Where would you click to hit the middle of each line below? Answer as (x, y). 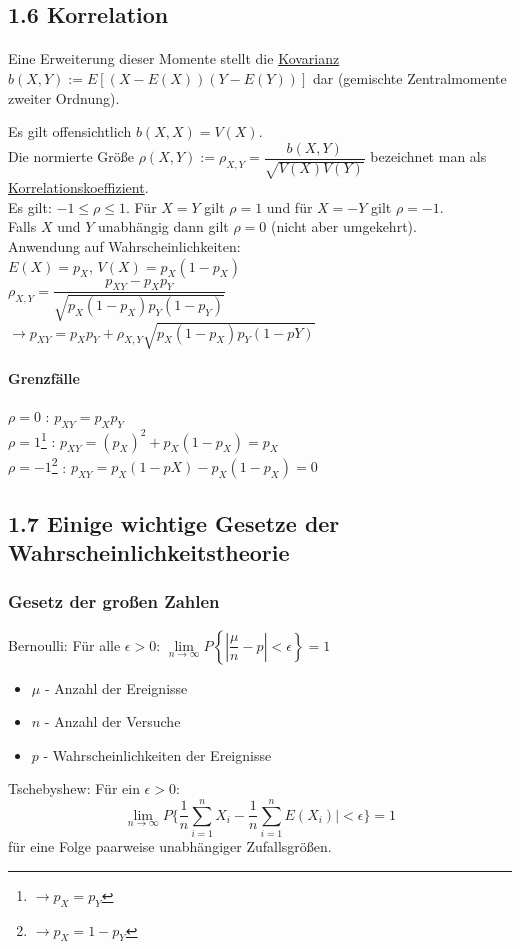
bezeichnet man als (428, 156)
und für (289, 206)
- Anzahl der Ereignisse (116, 687)
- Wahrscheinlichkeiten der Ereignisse (157, 754)
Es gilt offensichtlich (70, 131)
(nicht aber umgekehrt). (343, 226)
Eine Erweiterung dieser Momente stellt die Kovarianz (174, 58)
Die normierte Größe (71, 156)
